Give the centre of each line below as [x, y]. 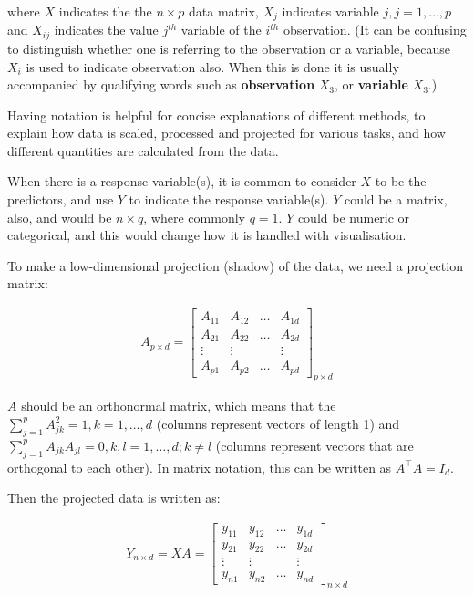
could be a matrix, [396, 199]
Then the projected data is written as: [114, 498]
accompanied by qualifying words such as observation [161, 84]
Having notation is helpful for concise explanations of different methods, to [216, 115]
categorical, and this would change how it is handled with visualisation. [207, 235]
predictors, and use [61, 199]
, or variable [371, 84]
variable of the [221, 30]
